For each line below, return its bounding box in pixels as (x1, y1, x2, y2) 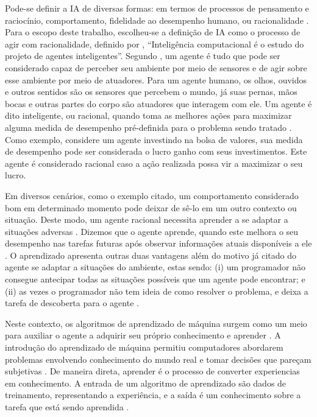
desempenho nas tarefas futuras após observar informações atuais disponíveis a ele (5, 237, 312, 250)
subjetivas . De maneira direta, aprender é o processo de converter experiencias (5, 365, 300, 377)
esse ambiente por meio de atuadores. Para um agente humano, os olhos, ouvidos (5, 73, 307, 86)
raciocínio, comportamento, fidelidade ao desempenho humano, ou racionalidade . (5, 13, 309, 26)
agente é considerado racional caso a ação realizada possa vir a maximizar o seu (5, 156, 303, 169)
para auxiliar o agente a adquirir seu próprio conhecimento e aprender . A (5, 329, 281, 342)
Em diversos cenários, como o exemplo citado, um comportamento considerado (5, 189, 299, 201)
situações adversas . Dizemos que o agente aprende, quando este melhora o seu (5, 225, 299, 237)
